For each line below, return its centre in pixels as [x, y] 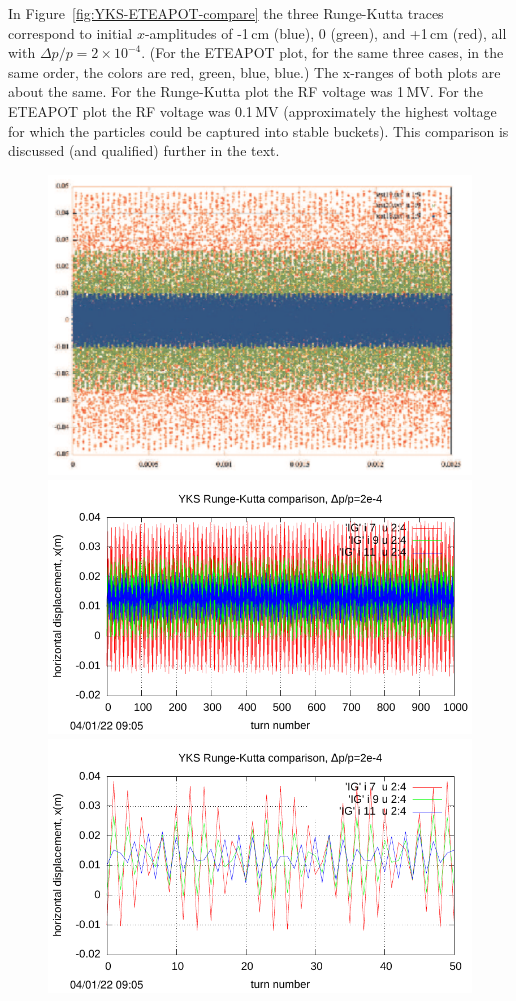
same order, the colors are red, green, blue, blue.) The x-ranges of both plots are [254, 71]
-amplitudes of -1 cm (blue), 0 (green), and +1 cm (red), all [325, 32]
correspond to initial [70, 32]
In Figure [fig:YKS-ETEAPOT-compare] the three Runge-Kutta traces [226, 13]
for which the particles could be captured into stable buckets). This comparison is [258, 130]
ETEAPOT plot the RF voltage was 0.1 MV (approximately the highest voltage [252, 110]
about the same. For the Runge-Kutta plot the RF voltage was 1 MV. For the [245, 91]
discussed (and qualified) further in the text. [144, 150]
